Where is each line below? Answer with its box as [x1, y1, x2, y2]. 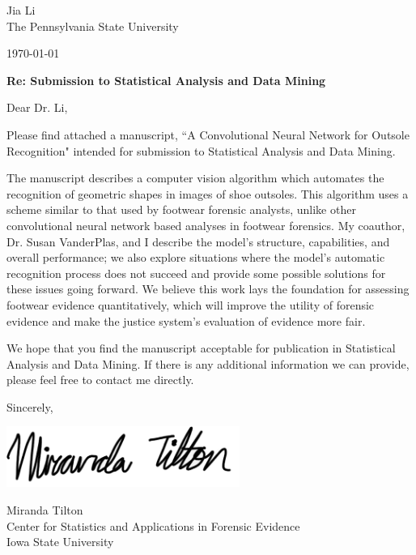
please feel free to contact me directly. [6, 371, 194, 388]
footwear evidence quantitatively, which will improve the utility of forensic [6, 296, 375, 313]
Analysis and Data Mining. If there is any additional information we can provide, [6, 355, 410, 372]
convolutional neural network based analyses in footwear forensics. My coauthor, [6, 216, 405, 233]
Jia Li [6, 2, 36, 18]
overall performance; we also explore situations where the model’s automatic [6, 249, 385, 266]
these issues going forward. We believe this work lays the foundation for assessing [6, 280, 410, 297]
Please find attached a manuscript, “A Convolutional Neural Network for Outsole [6, 126, 410, 143]
